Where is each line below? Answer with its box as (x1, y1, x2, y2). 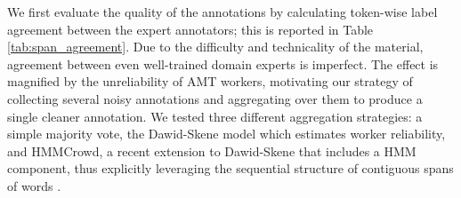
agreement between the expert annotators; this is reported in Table (7, 20, 374, 38)
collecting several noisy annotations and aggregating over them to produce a (7, 89, 423, 107)
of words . (7, 176, 61, 194)
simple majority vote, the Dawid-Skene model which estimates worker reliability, (7, 124, 446, 143)
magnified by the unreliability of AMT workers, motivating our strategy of (7, 72, 413, 91)
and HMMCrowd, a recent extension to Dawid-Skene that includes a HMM (7, 141, 417, 160)
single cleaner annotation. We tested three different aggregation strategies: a (7, 107, 423, 125)
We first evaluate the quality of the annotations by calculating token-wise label (7, 3, 438, 20)
